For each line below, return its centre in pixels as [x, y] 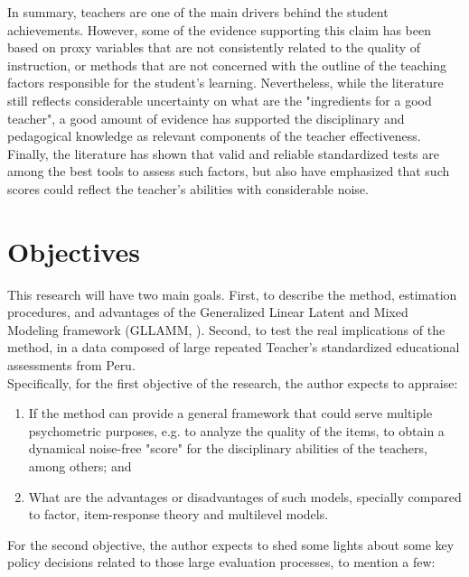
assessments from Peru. [71, 365]
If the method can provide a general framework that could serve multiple [230, 413]
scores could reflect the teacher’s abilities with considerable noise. [188, 188]
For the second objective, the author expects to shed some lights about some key [231, 544]
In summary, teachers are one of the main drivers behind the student [198, 12]
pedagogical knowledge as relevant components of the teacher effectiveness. [214, 136]
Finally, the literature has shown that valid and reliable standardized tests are [223, 153]
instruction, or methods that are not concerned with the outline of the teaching [227, 65]
